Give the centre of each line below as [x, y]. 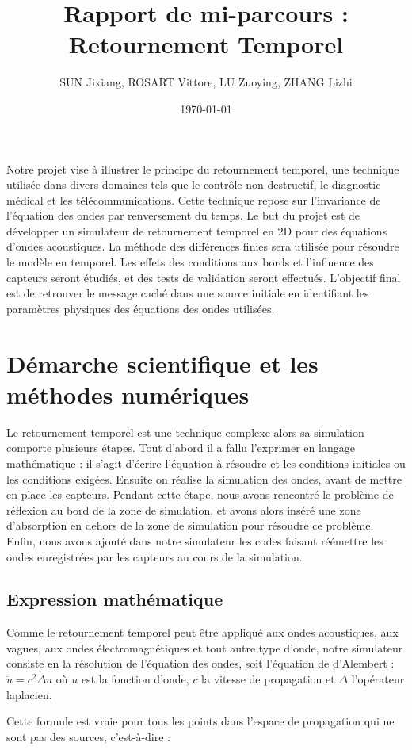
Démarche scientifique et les [162, 363]
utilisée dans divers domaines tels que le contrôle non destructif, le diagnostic [194, 184]
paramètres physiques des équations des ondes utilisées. [141, 308]
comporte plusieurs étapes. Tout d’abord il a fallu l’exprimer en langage [181, 448]
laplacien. [29, 694]
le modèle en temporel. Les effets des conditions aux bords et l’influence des [190, 262]
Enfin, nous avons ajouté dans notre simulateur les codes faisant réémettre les [195, 540]
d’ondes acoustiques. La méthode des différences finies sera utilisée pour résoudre [203, 246]
